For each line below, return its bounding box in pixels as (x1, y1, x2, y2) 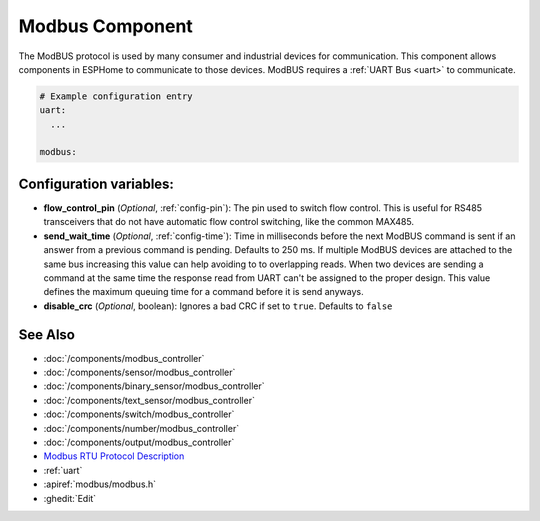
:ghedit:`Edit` (43, 492, 97, 504)
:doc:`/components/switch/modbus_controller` (43, 408, 235, 420)
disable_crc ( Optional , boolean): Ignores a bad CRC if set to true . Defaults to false (43, 300, 393, 312)
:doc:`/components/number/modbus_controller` (43, 422, 240, 434)
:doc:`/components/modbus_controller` (43, 352, 205, 364)
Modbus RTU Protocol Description (43, 450, 185, 462)
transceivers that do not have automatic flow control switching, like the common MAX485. (43, 216, 415, 228)
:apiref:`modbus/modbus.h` (43, 478, 157, 490)
